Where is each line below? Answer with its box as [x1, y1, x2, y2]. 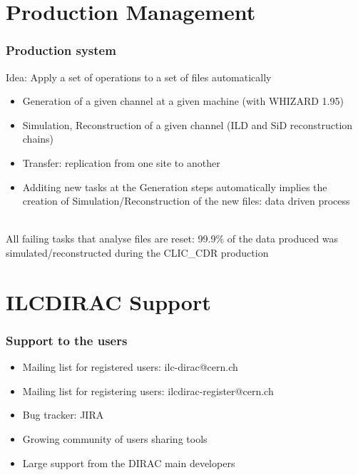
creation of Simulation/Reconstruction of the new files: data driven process [22, 193, 350, 208]
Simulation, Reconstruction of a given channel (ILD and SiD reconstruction [22, 117, 353, 132]
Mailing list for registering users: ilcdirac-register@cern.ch [22, 383, 274, 398]
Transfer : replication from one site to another [22, 155, 220, 170]
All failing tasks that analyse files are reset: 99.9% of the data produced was [6, 231, 339, 246]
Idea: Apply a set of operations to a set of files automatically [6, 69, 272, 84]
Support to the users [6, 331, 128, 349]
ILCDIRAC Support [6, 287, 211, 316]
